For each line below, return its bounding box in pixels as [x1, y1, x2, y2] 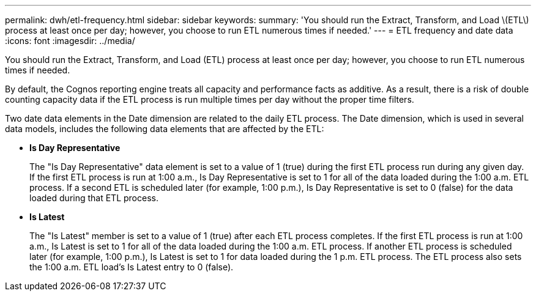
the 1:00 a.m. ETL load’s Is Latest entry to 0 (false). [29, 262, 234, 272]
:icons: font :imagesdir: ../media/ [5, 35, 135, 46]
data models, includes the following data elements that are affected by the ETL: [5, 124, 324, 134]
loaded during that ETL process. [29, 193, 158, 203]
